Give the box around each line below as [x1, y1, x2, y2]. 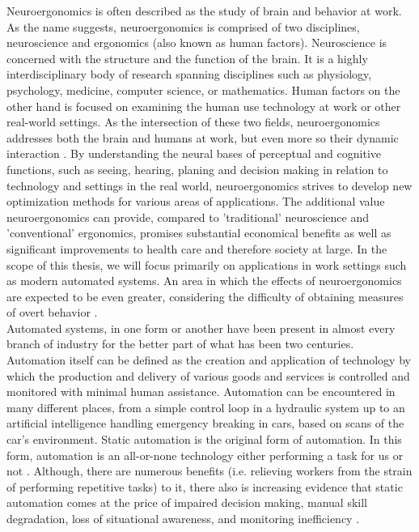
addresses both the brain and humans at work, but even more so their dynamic [6, 129, 399, 146]
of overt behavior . [6, 304, 98, 321]
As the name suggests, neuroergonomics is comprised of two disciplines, [6, 18, 360, 35]
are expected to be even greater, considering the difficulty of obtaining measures [6, 287, 404, 304]
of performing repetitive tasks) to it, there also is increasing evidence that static [6, 478, 403, 495]
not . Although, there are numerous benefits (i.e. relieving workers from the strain [6, 462, 413, 479]
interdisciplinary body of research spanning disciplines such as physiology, [6, 66, 372, 83]
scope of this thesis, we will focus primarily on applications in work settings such [6, 256, 407, 273]
